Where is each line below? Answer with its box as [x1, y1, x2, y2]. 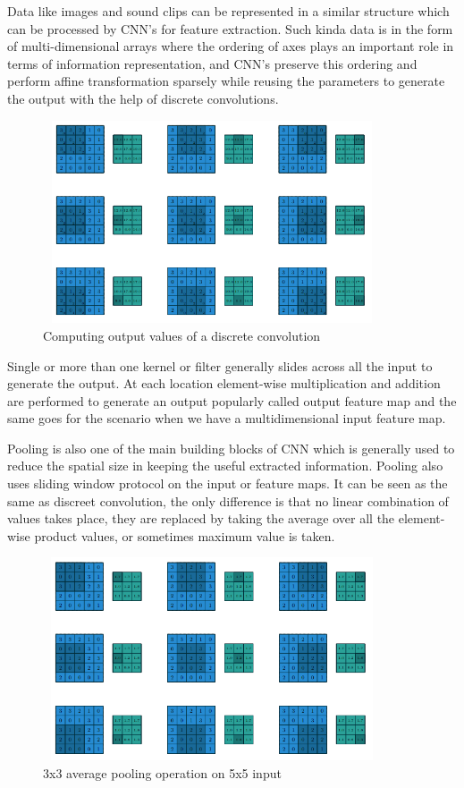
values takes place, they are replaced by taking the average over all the [7, 509, 395, 528]
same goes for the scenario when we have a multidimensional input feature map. [7, 409, 446, 428]
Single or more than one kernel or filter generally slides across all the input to [7, 356, 433, 375]
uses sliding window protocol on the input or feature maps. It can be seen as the [7, 474, 448, 493]
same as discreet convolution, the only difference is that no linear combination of [7, 491, 449, 510]
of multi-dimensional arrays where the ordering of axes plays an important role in [7, 37, 454, 55]
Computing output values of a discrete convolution [43, 326, 321, 344]
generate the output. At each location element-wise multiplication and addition [7, 374, 441, 393]
